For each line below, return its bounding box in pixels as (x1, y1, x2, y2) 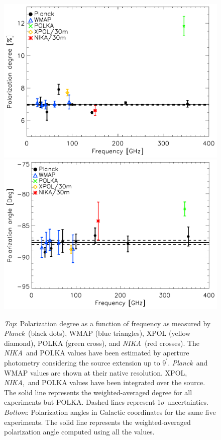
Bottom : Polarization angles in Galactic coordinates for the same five (4, 406, 216, 417)
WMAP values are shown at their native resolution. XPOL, (4, 367, 187, 378)
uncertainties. (167, 397, 208, 407)
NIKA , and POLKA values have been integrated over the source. (4, 377, 205, 388)
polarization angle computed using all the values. (4, 426, 155, 437)
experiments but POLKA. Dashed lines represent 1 (4, 397, 161, 407)
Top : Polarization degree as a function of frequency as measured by (4, 318, 211, 328)
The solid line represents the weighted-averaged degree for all (4, 387, 192, 397)
